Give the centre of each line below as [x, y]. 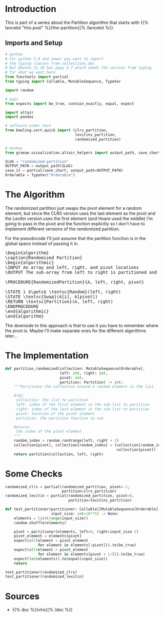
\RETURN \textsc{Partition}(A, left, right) [59, 301]
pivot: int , [72, 378]
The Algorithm [35, 195]
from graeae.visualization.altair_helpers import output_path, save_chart [83, 153]
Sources [22, 596]
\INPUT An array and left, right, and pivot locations [72, 267]
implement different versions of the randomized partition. [62, 229]
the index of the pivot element [49, 432]
